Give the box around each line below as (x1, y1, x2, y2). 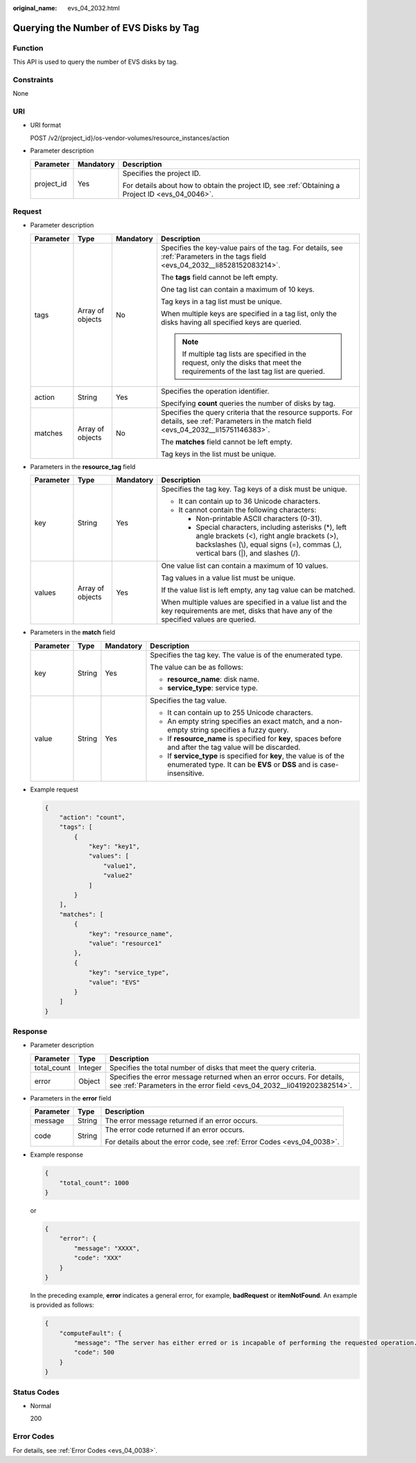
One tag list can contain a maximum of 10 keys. (160, 284, 315, 294)
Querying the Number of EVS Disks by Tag (12, 21, 200, 34)
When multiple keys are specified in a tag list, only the (160, 308, 338, 318)
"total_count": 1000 (59, 1179, 130, 1186)
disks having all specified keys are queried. (160, 317, 302, 327)
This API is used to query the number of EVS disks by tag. (12, 58, 178, 66)
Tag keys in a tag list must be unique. (160, 297, 282, 306)
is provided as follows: (30, 1301, 95, 1309)
